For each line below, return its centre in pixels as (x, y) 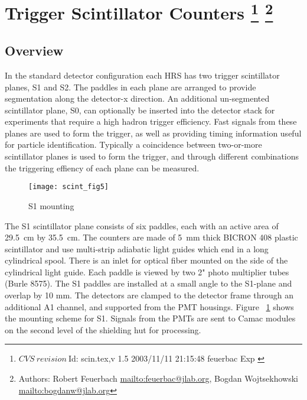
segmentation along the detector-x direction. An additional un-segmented (137, 98)
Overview (34, 51)
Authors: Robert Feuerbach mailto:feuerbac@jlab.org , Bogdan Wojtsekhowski (159, 378)
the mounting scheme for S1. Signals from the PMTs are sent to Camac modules (150, 318)
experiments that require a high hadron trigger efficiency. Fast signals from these (151, 121)
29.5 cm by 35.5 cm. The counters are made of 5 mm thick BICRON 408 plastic (151, 237)
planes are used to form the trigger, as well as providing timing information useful (153, 133)
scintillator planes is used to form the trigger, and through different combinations (152, 156)
